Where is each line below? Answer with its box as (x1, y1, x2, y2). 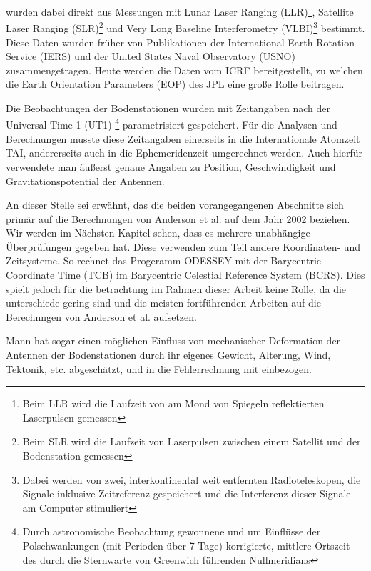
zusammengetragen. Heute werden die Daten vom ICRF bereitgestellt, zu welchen (6, 62, 363, 77)
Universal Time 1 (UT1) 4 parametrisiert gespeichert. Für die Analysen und (6, 115, 337, 132)
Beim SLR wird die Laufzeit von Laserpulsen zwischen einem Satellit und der (22, 434, 361, 449)
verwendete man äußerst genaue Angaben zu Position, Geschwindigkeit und (6, 159, 336, 174)
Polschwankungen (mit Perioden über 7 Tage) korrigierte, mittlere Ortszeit (22, 537, 350, 552)
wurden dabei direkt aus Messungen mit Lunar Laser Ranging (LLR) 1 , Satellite (6, 2, 354, 19)
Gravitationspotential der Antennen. (6, 173, 165, 188)
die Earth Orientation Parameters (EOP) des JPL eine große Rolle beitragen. (6, 76, 345, 91)
